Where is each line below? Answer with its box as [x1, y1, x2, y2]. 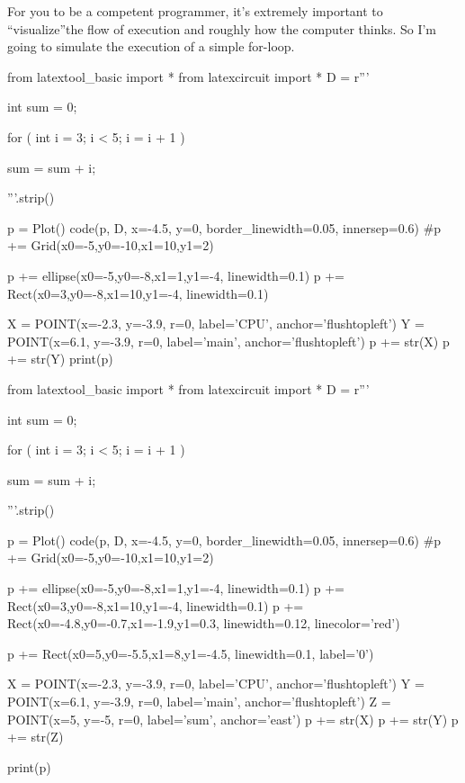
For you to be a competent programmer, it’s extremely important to [7, 2, 383, 20]
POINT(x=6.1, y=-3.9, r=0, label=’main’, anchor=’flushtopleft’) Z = [7, 692, 391, 711]
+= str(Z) [7, 727, 64, 746]
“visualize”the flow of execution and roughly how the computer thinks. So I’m [7, 19, 437, 38]
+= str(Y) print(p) [7, 349, 113, 368]
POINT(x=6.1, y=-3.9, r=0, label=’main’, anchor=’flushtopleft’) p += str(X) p [7, 331, 450, 350]
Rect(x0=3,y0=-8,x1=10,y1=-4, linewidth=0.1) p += [7, 596, 304, 615]
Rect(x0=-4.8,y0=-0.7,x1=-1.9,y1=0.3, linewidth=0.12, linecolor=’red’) [7, 614, 400, 633]
